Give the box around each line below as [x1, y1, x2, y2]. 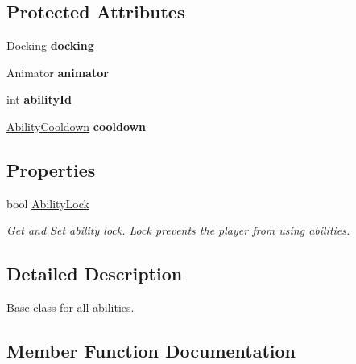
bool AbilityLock [6, 194, 89, 211]
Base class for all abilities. [6, 299, 135, 316]
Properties [6, 157, 96, 182]
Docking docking [6, 37, 94, 54]
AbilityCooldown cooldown [6, 117, 147, 134]
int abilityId [6, 91, 72, 108]
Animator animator [6, 63, 109, 80]
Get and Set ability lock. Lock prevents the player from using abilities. [6, 222, 350, 239]
